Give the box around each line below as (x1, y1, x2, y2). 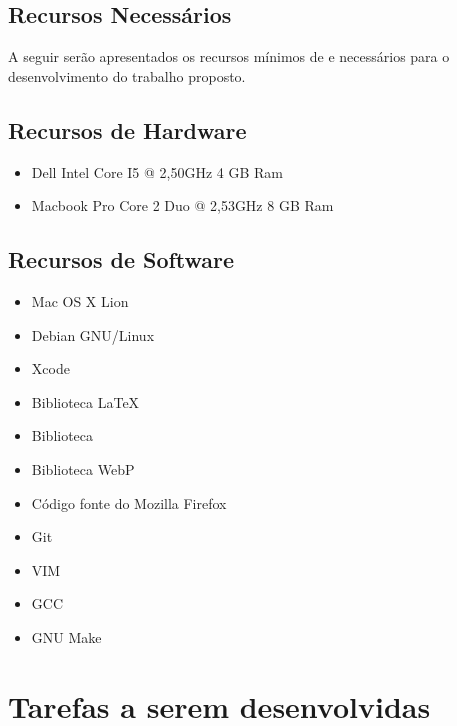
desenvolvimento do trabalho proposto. (8, 65, 246, 86)
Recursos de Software (8, 244, 235, 275)
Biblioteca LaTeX (31, 391, 140, 412)
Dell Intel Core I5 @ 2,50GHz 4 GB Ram (31, 161, 284, 182)
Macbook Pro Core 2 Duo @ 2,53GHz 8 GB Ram (31, 195, 334, 216)
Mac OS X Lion (31, 290, 129, 311)
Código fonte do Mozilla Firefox (31, 492, 227, 513)
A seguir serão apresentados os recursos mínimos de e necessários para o (8, 46, 450, 67)
